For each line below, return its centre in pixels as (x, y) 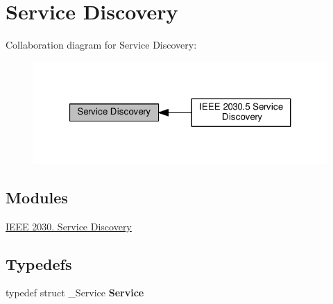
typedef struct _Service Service (75, 293)
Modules (37, 197)
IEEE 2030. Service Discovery (69, 226)
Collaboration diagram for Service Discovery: (101, 45)
